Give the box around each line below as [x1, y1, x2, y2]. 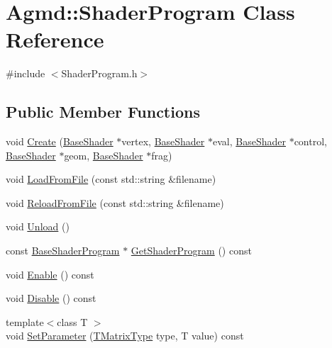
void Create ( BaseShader [6, 134, 114, 149]
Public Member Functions [6, 101, 200, 123]
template [6, 314, 44, 329]
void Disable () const [6, 291, 96, 305]
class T [57, 314, 88, 329]
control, [294, 134, 327, 149]
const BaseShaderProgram [6, 243, 120, 258]
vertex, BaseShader [121, 134, 205, 149]
